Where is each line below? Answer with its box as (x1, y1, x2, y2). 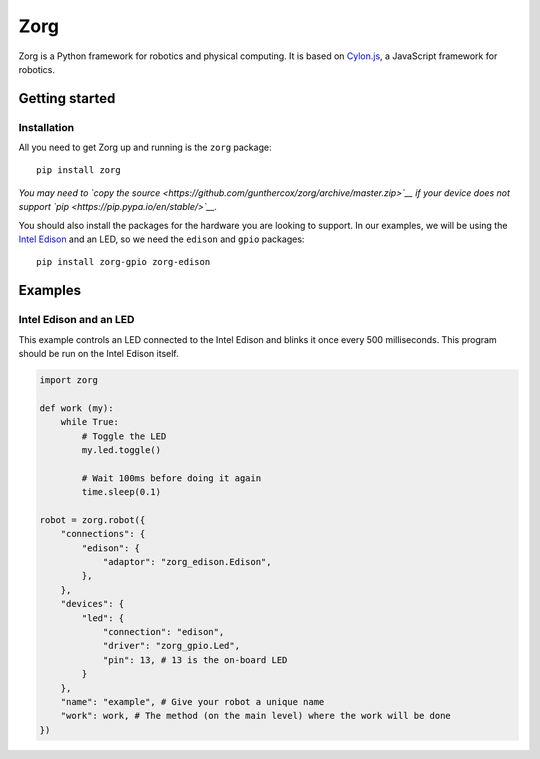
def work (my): (39, 402, 114, 414)
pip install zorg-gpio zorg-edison (36, 256, 211, 268)
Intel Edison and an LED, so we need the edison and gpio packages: (18, 233, 305, 245)
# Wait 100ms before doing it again (81, 472, 262, 484)
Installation (18, 120, 75, 134)
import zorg (39, 374, 99, 385)
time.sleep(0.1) (81, 486, 162, 498)
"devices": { (60, 598, 125, 610)
